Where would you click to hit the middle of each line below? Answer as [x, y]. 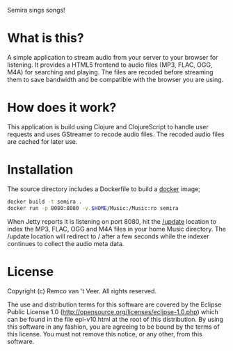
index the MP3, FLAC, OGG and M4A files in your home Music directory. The [116, 229]
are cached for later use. [42, 141]
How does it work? [62, 108]
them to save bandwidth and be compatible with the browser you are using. [115, 79]
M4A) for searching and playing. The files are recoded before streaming [110, 72]
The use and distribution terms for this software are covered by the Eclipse [114, 304]
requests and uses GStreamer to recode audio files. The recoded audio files [116, 134]
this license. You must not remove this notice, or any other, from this [105, 334]
